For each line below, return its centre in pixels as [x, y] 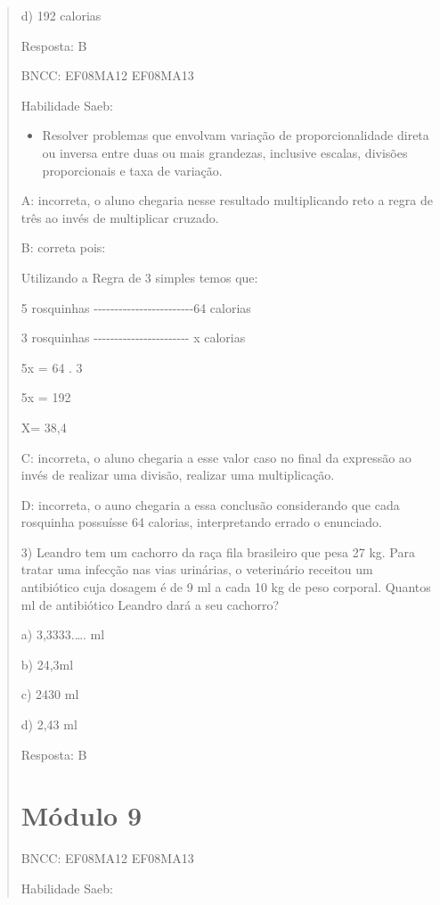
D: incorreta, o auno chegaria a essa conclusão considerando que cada [210, 504]
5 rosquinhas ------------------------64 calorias [136, 307]
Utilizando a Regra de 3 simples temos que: [139, 277]
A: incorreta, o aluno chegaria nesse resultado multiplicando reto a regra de [227, 200]
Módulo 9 [81, 815]
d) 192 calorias [61, 15]
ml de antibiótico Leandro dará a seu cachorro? [150, 604]
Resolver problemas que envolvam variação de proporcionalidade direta [236, 135]
